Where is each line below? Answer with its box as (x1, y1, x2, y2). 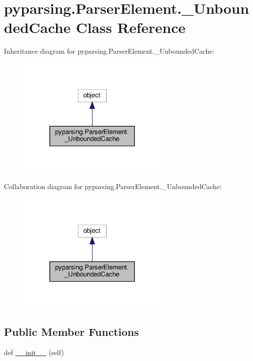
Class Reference (76, 17, 186, 37)
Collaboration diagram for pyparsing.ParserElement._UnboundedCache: (4, 181, 222, 191)
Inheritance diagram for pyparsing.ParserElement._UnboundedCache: (4, 46, 215, 56)
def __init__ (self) (4, 347, 64, 357)
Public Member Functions (4, 324, 139, 339)
